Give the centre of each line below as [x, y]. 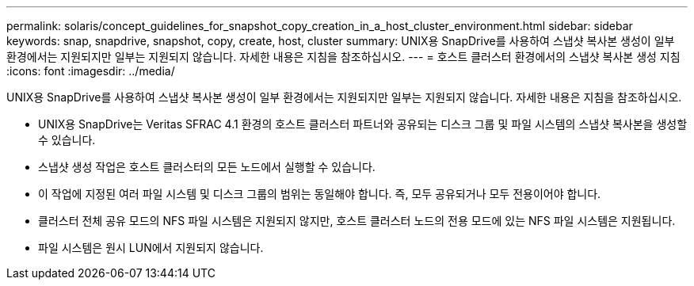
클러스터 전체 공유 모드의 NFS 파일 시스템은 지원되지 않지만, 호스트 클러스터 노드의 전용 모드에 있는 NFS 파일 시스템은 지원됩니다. [357, 221]
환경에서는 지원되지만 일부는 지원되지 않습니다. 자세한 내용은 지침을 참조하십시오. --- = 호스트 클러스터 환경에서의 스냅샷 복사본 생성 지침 [343, 57]
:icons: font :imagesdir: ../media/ [91, 71]
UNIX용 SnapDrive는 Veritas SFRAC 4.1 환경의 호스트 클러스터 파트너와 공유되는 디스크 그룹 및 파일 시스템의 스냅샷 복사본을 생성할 [363, 124]
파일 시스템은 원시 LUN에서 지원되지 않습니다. [151, 248]
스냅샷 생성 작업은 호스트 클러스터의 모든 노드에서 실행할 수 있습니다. [207, 167]
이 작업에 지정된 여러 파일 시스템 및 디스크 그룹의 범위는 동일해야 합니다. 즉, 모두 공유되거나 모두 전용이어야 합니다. [320, 194]
